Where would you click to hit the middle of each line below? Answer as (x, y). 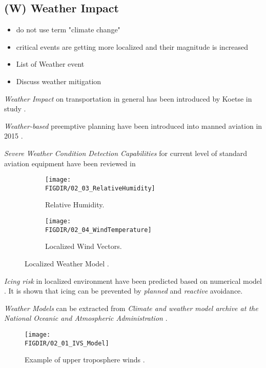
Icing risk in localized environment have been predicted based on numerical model (133, 280)
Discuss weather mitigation (59, 81)
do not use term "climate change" (68, 30)
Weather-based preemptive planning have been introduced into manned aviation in (133, 125)
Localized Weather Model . (67, 263)
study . (15, 109)
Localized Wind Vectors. (84, 246)
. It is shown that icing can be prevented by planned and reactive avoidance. (124, 291)
